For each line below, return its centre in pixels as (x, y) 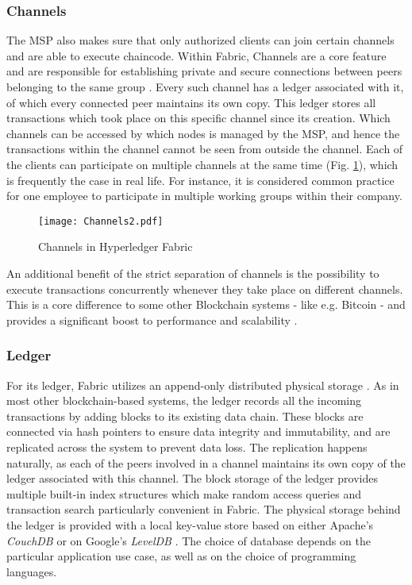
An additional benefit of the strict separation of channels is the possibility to (193, 273)
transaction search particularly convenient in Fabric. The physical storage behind (204, 509)
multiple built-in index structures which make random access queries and (184, 493)
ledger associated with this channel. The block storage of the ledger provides (192, 478)
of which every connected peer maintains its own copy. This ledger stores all (191, 102)
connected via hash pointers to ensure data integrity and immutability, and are (198, 431)
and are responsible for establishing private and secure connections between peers (204, 71)
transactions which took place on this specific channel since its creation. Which (198, 118)
